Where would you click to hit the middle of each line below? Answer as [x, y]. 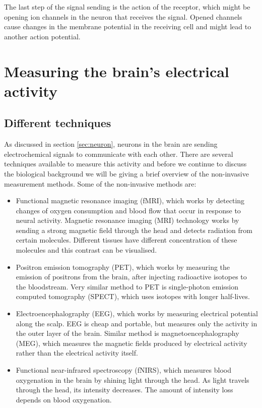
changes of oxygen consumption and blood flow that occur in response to [128, 210]
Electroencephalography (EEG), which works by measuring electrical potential [137, 313]
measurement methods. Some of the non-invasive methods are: [100, 183]
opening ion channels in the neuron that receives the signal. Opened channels [123, 16]
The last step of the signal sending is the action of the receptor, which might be [127, 7]
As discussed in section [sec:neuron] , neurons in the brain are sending [111, 144]
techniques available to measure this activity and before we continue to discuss [125, 164]
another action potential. [42, 36]
